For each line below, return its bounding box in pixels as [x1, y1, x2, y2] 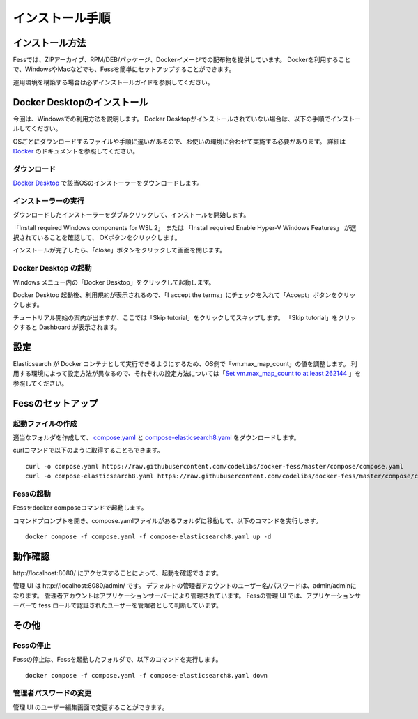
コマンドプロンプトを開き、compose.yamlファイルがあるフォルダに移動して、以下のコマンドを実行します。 [13, 516, 322, 524]
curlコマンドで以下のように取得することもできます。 [13, 446, 164, 455]
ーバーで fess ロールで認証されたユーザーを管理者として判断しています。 [13, 601, 223, 610]
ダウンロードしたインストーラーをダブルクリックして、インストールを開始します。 [13, 211, 250, 219]
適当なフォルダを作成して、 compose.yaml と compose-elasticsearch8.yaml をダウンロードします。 [13, 433, 300, 441]
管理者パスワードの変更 [13, 688, 92, 698]
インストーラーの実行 [13, 196, 85, 206]
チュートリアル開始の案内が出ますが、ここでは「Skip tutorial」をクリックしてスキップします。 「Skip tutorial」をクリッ [13, 313, 357, 321]
